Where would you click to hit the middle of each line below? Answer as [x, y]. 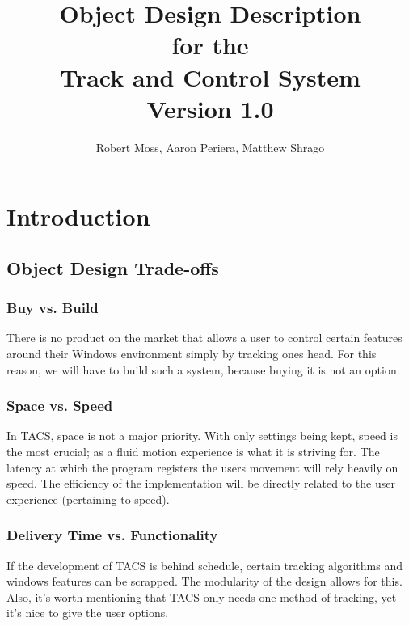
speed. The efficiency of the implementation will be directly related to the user [201, 483]
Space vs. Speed [60, 406]
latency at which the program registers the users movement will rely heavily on [202, 467]
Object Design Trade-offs [113, 267]
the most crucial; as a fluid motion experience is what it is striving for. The [193, 452]
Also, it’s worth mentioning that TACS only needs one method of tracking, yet [202, 596]
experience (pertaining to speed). [88, 499]
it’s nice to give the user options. [88, 613]
